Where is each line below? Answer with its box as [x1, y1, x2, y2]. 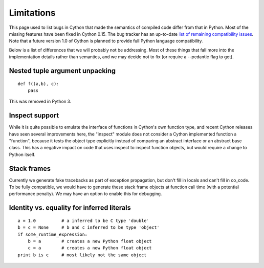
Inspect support [9, 112, 59, 120]
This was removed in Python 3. [9, 98, 71, 105]
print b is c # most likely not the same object [18, 252, 147, 258]
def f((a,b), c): [18, 81, 59, 87]
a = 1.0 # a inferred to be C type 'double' [18, 218, 149, 223]
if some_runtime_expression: [18, 231, 88, 237]
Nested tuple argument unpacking [9, 67, 116, 75]
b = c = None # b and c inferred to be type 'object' [18, 225, 160, 230]
